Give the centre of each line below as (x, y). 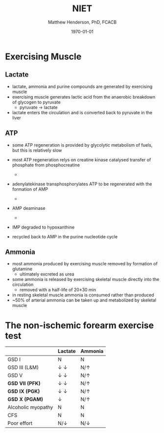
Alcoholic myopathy (30, 408)
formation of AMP (30, 189)
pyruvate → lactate (38, 107)
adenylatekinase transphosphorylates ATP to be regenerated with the (82, 184)
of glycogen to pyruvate (36, 102)
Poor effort (20, 423)
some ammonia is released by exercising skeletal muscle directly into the (86, 280)
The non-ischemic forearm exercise (80, 325)
